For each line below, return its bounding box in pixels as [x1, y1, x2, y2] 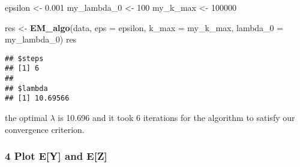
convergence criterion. [5, 123, 85, 135]
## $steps [5, 54, 44, 63]
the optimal [5, 111, 47, 124]
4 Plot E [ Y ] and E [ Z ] [5, 148, 107, 163]
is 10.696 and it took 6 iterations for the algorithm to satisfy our [58, 111, 295, 124]
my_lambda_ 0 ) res [5, 33, 77, 45]
